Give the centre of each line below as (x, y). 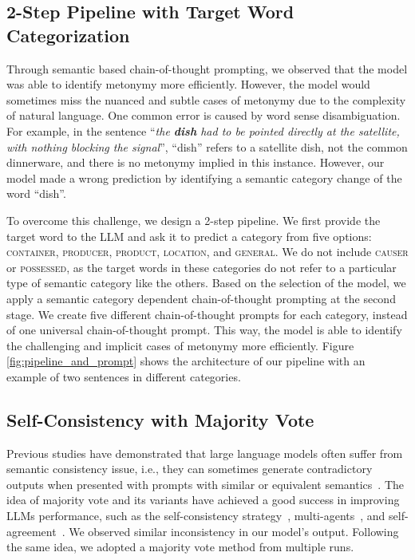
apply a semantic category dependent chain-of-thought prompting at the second (201, 298)
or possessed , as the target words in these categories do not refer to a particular (202, 267)
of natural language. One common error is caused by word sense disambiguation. (204, 115)
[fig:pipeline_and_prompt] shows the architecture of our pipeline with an (186, 361)
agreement (32, 531)
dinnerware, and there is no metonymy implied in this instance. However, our (196, 162)
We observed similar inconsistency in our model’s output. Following (234, 531)
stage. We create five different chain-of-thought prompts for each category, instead (207, 314)
